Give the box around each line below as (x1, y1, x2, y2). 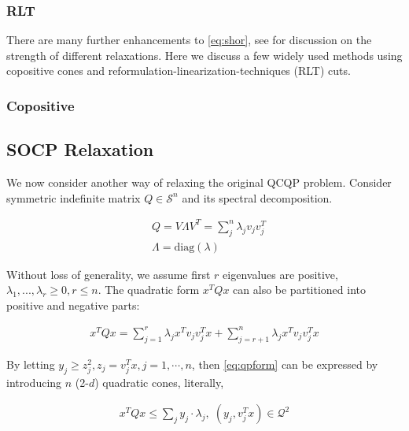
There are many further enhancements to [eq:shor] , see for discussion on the (6, 32, 372, 48)
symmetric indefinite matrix (6, 189, 141, 206)
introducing (6, 373, 62, 390)
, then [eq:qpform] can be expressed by (191, 355, 378, 372)
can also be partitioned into (233, 281, 366, 298)
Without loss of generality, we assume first (6, 266, 211, 282)
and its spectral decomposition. (182, 189, 333, 206)
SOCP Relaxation (6, 137, 154, 162)
